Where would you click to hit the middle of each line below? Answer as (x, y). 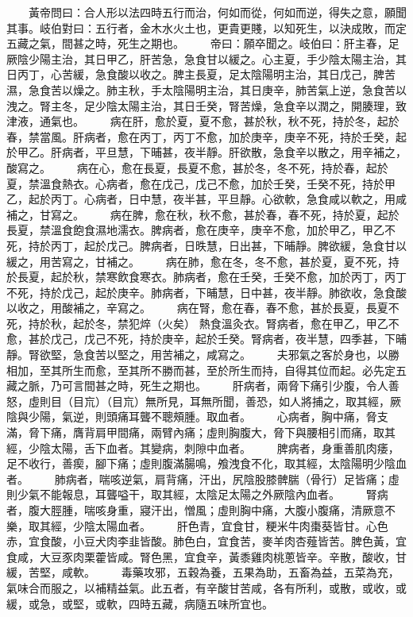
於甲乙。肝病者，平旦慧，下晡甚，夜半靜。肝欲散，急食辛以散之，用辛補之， (206, 152)
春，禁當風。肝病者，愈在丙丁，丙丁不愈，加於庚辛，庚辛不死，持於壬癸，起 (206, 136)
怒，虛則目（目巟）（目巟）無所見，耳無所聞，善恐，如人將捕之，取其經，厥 (204, 401)
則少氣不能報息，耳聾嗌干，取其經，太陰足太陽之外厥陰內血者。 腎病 (197, 494)
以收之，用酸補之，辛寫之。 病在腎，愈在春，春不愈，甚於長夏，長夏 (197, 308)
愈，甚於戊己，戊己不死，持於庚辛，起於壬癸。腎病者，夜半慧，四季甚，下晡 (206, 339)
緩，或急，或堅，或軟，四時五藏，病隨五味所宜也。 (140, 603)
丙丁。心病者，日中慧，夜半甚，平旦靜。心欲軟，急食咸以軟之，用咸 (228, 199)
